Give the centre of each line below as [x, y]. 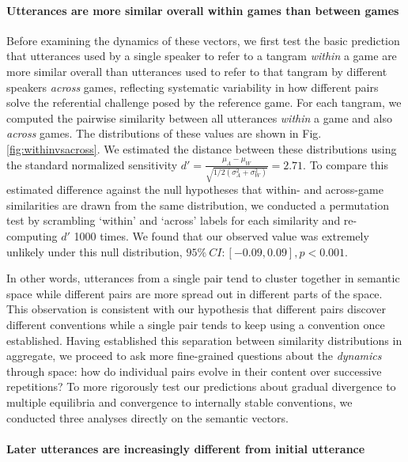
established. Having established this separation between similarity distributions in [204, 340]
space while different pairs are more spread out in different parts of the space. [195, 293]
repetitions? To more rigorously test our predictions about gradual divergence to [201, 386]
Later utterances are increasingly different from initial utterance [186, 448]
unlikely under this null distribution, [94, 251]
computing [32, 236]
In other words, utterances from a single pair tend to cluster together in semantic [203, 278]
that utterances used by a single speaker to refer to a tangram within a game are [202, 56]
